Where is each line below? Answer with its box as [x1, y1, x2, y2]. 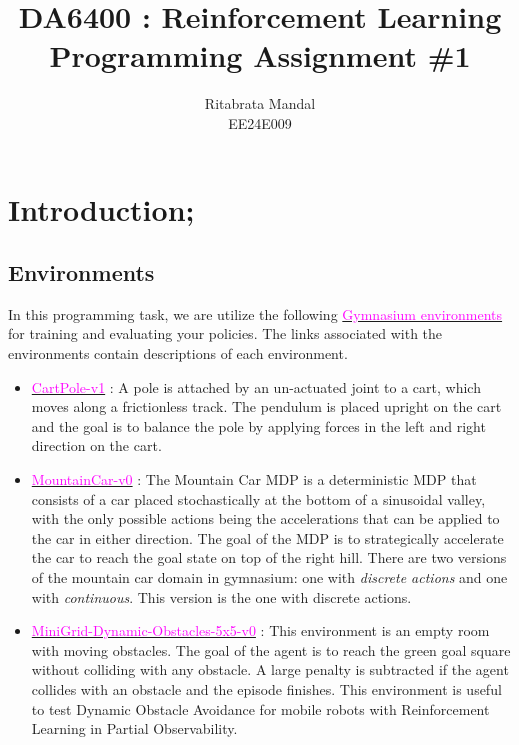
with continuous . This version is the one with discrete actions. [31, 586, 412, 607]
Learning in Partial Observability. [31, 718, 238, 739]
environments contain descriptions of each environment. [8, 343, 348, 364]
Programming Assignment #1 [49, 35, 471, 76]
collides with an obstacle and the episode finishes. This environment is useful [31, 678, 502, 699]
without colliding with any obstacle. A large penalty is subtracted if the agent [31, 659, 509, 680]
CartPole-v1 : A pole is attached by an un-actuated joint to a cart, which [31, 376, 481, 397]
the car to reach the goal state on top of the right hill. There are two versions [31, 547, 507, 568]
